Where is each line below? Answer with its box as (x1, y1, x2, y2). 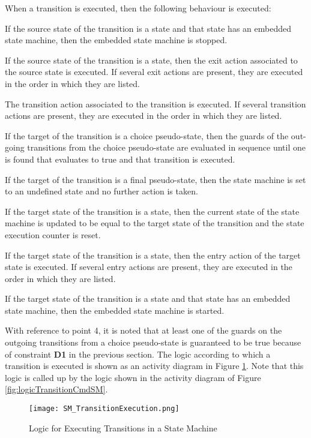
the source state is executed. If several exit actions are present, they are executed (5, 65, 303, 78)
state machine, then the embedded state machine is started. (5, 304, 225, 316)
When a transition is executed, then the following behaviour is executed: (5, 2, 271, 14)
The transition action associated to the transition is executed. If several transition (5, 97, 306, 110)
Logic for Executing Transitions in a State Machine (29, 421, 217, 434)
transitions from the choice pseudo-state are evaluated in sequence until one (27, 141, 306, 154)
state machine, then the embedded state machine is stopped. (5, 34, 228, 46)
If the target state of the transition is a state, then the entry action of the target (5, 248, 301, 261)
